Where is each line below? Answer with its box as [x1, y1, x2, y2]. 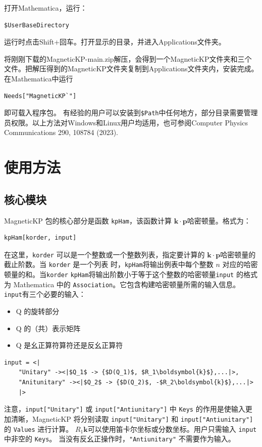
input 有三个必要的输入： [4, 289, 86, 299]
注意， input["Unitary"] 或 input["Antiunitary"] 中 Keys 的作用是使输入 [4, 404, 245, 414]
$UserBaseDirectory [4, 21, 69, 29]
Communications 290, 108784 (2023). [4, 127, 119, 138]
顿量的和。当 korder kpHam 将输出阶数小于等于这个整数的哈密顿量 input [4, 269, 234, 280]
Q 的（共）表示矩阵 [16, 323, 81, 333]
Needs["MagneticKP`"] [4, 92, 77, 100]
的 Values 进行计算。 [4, 423, 73, 434]
